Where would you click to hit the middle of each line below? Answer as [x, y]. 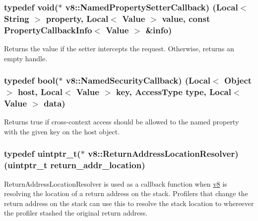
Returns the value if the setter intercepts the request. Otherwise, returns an [119, 49]
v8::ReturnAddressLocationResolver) [163, 154]
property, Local [77, 18]
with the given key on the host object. [62, 131]
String [17, 18]
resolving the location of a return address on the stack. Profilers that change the [126, 193]
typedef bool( [32, 80]
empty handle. [26, 58]
